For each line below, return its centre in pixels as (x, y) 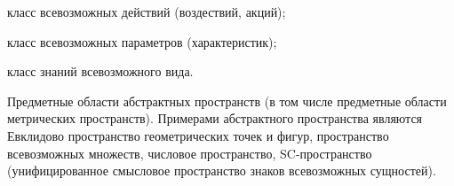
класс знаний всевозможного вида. (100, 71)
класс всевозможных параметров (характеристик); (142, 41)
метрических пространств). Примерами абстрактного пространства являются (215, 118)
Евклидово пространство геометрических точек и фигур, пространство (198, 135)
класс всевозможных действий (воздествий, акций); (147, 12)
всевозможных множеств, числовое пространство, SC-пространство (190, 153)
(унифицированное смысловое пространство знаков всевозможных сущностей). (222, 170)
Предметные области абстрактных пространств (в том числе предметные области (227, 101)
